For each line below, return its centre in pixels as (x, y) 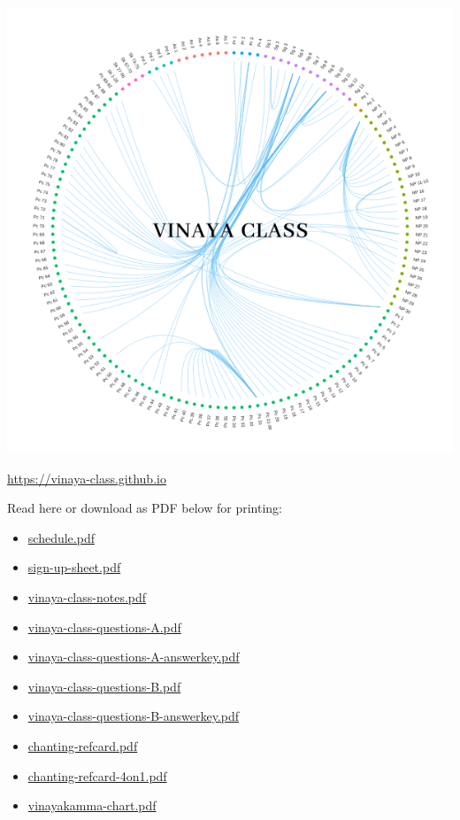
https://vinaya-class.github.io (87, 478)
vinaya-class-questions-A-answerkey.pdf (134, 657)
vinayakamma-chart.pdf (92, 805)
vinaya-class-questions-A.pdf (104, 627)
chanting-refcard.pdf (83, 745)
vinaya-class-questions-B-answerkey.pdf (134, 716)
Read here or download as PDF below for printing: (145, 508)
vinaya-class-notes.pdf (87, 596)
